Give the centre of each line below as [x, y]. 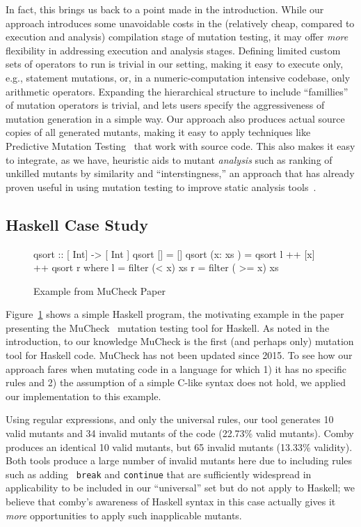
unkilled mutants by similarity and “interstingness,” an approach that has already [180, 173]
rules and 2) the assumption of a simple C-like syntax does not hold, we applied [176, 382]
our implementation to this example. [83, 396]
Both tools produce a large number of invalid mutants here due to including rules [179, 460]
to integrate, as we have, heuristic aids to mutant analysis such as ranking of [169, 159]
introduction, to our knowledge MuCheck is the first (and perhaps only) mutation [180, 341]
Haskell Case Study [77, 224]
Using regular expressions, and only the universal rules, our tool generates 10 [170, 419]
